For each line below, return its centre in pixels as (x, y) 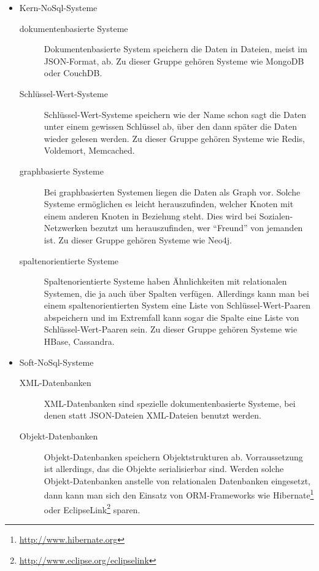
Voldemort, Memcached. (89, 150)
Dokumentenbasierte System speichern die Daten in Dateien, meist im (175, 49)
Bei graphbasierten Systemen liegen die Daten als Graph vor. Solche (172, 191)
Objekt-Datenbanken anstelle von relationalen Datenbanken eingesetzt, (177, 480)
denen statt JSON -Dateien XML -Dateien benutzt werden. (152, 415)
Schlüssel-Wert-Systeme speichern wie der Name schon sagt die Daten (175, 114)
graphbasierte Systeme (61, 171)
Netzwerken (66, 228)
